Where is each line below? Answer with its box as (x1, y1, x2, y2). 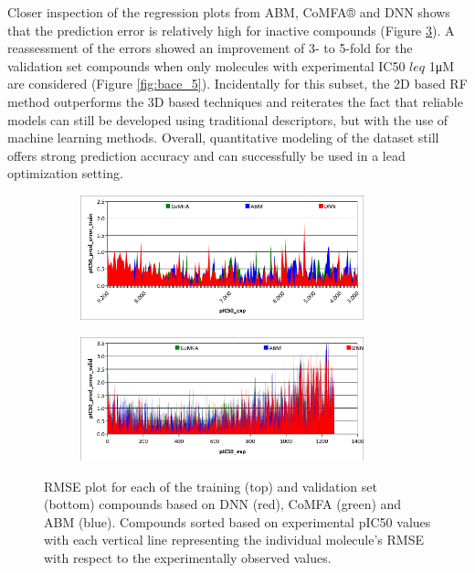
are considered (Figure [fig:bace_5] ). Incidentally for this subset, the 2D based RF (7, 74, 468, 93)
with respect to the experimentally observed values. (44, 547, 332, 567)
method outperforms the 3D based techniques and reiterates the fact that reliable (7, 91, 463, 111)
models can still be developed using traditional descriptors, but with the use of (7, 110, 449, 129)
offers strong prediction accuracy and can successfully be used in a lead (7, 145, 406, 164)
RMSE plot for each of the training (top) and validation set (44, 476, 377, 495)
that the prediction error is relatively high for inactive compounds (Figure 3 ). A (7, 20, 455, 39)
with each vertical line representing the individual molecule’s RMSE (44, 530, 425, 549)
